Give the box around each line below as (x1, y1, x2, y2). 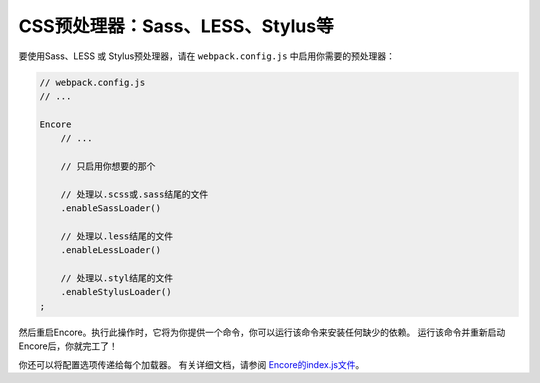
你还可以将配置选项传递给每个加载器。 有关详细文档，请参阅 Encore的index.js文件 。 (18, 358, 365, 370)
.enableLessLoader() (60, 245, 162, 256)
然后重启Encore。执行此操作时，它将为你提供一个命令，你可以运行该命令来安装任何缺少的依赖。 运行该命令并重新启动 (18, 326, 506, 338)
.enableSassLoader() (60, 203, 162, 214)
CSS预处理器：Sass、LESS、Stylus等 (18, 15, 334, 37)
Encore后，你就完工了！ (18, 340, 119, 352)
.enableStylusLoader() (60, 286, 172, 298)
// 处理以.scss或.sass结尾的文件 (60, 188, 209, 200)
